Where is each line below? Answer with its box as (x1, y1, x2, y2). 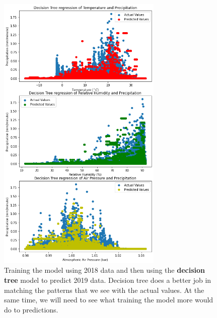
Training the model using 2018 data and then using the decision (4, 265, 205, 275)
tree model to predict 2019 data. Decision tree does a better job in (4, 275, 211, 285)
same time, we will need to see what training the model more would (4, 294, 213, 305)
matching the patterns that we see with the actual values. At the (4, 284, 204, 295)
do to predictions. (4, 304, 58, 314)
